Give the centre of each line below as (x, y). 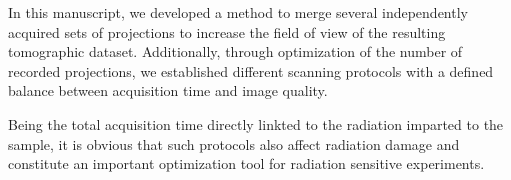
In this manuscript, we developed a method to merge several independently (238, 12)
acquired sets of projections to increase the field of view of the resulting (227, 31)
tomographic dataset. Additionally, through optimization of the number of (235, 51)
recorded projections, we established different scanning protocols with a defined (251, 70)
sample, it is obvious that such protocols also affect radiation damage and (234, 143)
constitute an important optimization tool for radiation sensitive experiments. (246, 163)
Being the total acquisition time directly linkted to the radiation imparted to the (256, 123)
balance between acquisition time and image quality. (168, 90)
